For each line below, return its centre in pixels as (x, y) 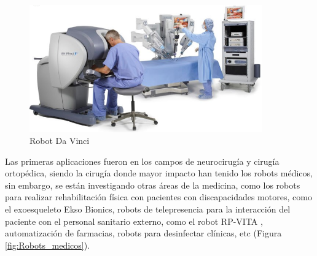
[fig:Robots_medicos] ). (48, 245)
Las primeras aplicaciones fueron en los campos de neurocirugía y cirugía (142, 161)
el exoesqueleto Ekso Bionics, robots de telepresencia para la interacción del (148, 209)
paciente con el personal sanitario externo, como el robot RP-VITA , (134, 221)
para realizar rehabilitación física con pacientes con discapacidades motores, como (158, 197)
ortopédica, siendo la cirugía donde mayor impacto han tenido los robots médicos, (159, 173)
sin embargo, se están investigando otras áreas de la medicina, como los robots (153, 185)
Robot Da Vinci (60, 141)
